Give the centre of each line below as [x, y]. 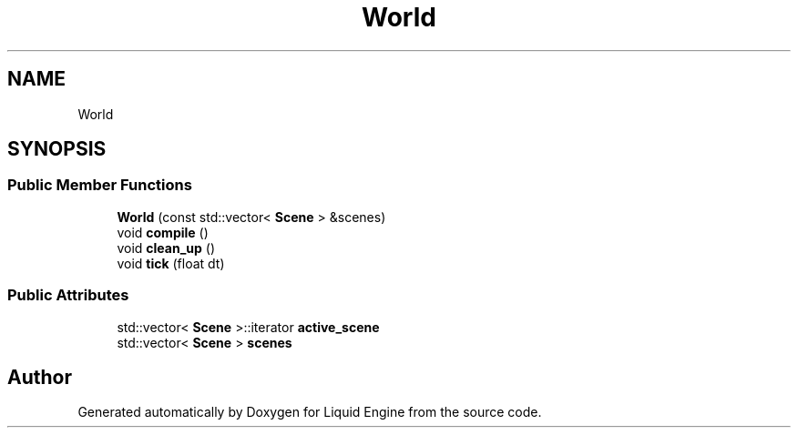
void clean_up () [166, 248]
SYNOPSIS [57, 149]
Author [40, 377]
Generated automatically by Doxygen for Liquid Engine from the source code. [310, 412]
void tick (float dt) [171, 263]
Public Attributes [68, 295]
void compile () [163, 232]
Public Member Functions [100, 185]
